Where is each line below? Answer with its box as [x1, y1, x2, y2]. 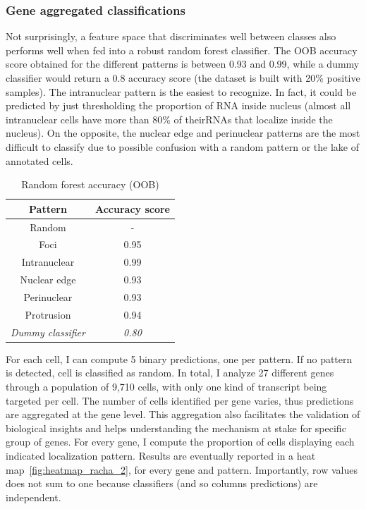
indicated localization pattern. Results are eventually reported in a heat [6, 448, 316, 462]
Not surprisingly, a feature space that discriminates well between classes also [6, 29, 336, 44]
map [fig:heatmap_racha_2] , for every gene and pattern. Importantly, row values [6, 462, 358, 477]
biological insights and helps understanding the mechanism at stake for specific [6, 420, 346, 435]
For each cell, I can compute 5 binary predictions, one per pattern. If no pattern [6, 351, 353, 366]
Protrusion [25, 307, 71, 321]
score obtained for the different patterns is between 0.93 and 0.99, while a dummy [6, 56, 360, 71]
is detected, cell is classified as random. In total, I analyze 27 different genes [6, 365, 334, 380]
